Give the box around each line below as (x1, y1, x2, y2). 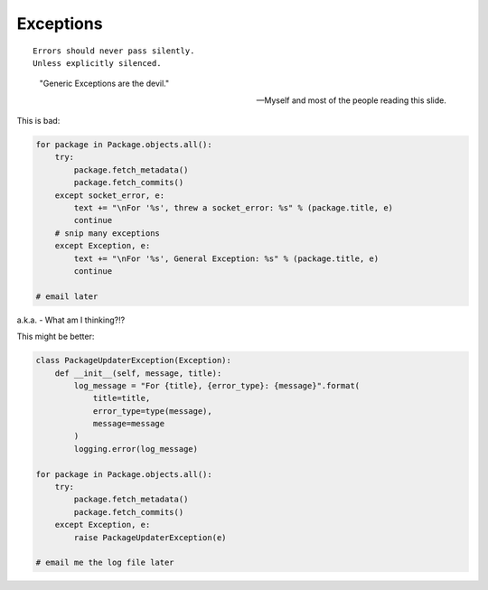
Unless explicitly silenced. (33, 58, 162, 68)
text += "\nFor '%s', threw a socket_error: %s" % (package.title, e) (73, 203, 393, 213)
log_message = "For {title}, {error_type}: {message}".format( (73, 380, 361, 390)
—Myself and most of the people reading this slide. (256, 95, 446, 106)
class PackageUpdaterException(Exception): (35, 355, 232, 366)
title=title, (92, 393, 151, 404)
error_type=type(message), (92, 406, 212, 416)
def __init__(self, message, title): (54, 368, 222, 379)
